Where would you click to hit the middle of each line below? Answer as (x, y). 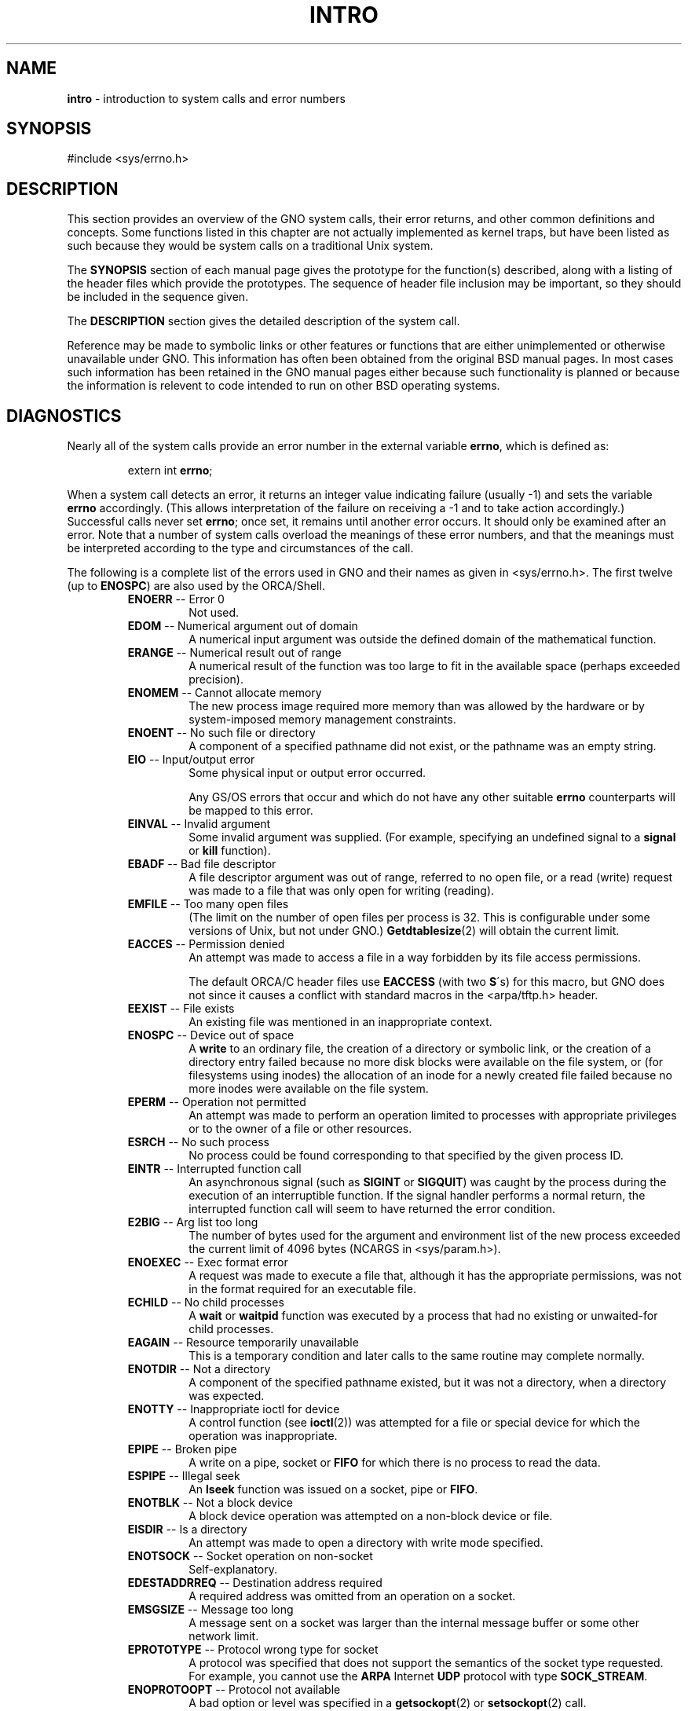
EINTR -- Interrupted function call (214, 1169)
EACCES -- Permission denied (206, 944)
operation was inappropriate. (263, 1436)
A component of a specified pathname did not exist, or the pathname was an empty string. (423, 746)
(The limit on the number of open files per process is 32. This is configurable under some (419, 918)
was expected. (227, 1396)
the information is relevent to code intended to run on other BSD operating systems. (284, 386)
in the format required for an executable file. (302, 1289)
